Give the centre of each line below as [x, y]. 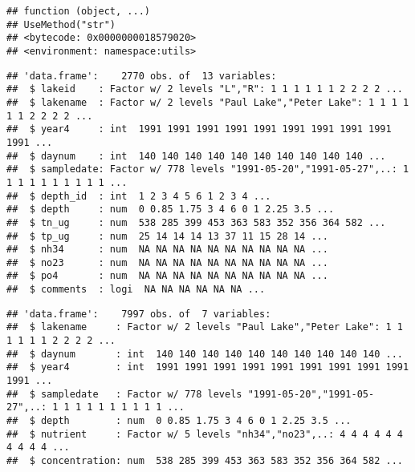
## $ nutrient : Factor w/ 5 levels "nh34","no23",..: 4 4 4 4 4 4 [205, 434]
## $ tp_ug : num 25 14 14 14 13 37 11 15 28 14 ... [167, 236]
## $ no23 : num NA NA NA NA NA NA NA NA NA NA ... [167, 262]
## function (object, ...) [78, 11]
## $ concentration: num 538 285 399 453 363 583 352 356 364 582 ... [205, 461]
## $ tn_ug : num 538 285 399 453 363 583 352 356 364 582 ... [196, 222]
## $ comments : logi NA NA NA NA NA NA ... [136, 290]
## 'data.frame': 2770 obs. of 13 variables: [142, 76]
